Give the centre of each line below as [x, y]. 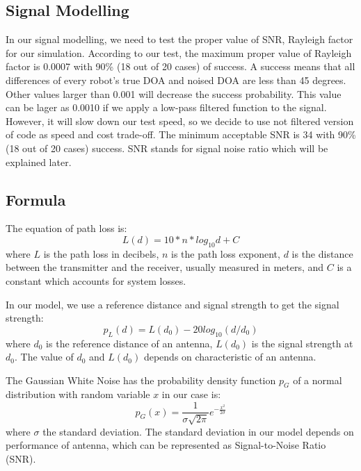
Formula [36, 199]
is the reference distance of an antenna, [129, 343]
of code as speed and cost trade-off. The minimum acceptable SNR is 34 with [170, 134]
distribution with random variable [78, 394]
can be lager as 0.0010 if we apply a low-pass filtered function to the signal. [166, 107]
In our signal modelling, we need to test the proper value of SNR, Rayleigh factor [179, 39]
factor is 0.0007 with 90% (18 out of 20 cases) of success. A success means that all [180, 66]
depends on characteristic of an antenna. [230, 357]
